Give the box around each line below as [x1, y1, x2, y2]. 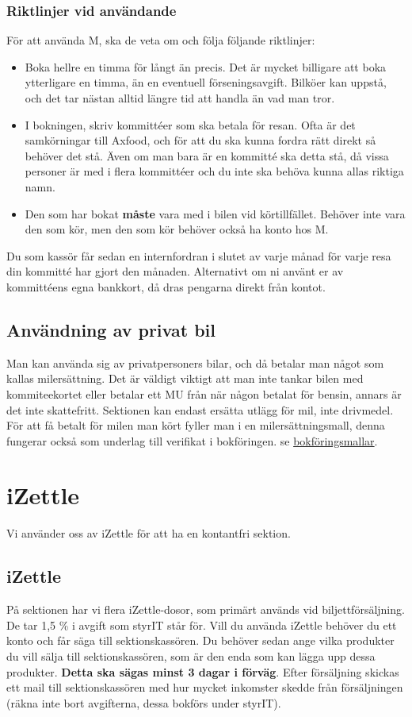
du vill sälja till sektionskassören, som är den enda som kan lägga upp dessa [6, 648, 376, 664]
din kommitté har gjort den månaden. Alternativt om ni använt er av [6, 263, 344, 279]
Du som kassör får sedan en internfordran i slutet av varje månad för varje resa [6, 247, 391, 264]
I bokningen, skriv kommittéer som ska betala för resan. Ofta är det [25, 116, 356, 133]
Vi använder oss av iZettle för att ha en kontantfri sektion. [6, 525, 291, 542]
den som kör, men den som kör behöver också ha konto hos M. [25, 221, 329, 237]
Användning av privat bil [6, 317, 216, 341]
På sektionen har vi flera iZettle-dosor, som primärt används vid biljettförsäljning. [6, 601, 405, 618]
